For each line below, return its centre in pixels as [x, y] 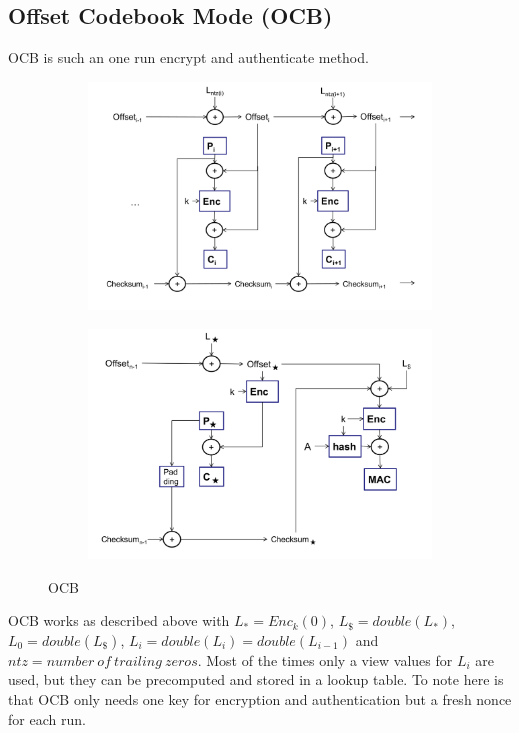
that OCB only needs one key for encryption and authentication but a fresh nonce [260, 698]
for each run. [47, 718]
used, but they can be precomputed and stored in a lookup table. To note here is [256, 679]
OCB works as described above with [119, 620]
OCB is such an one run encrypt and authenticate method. [188, 57]
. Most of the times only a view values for [325, 659]
